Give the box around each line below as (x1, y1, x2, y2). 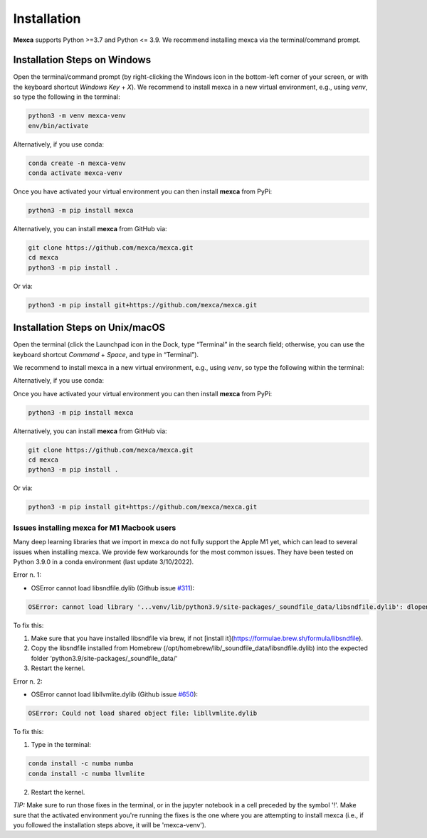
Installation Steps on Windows (13, 54, 152, 66)
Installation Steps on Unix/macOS (13, 322, 166, 334)
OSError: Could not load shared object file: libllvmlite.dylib (28, 709, 258, 718)
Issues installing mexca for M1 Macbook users (13, 523, 176, 533)
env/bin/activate (28, 122, 89, 129)
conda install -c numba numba (28, 760, 134, 768)
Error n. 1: (13, 571, 42, 579)
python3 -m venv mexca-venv (28, 112, 126, 120)
